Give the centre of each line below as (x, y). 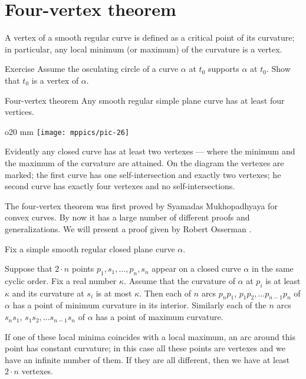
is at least (283, 280)
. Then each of (165, 293)
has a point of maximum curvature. (159, 317)
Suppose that (29, 268)
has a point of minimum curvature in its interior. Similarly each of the (139, 305)
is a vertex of (55, 80)
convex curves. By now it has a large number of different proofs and (127, 217)
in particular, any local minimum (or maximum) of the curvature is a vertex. (144, 49)
